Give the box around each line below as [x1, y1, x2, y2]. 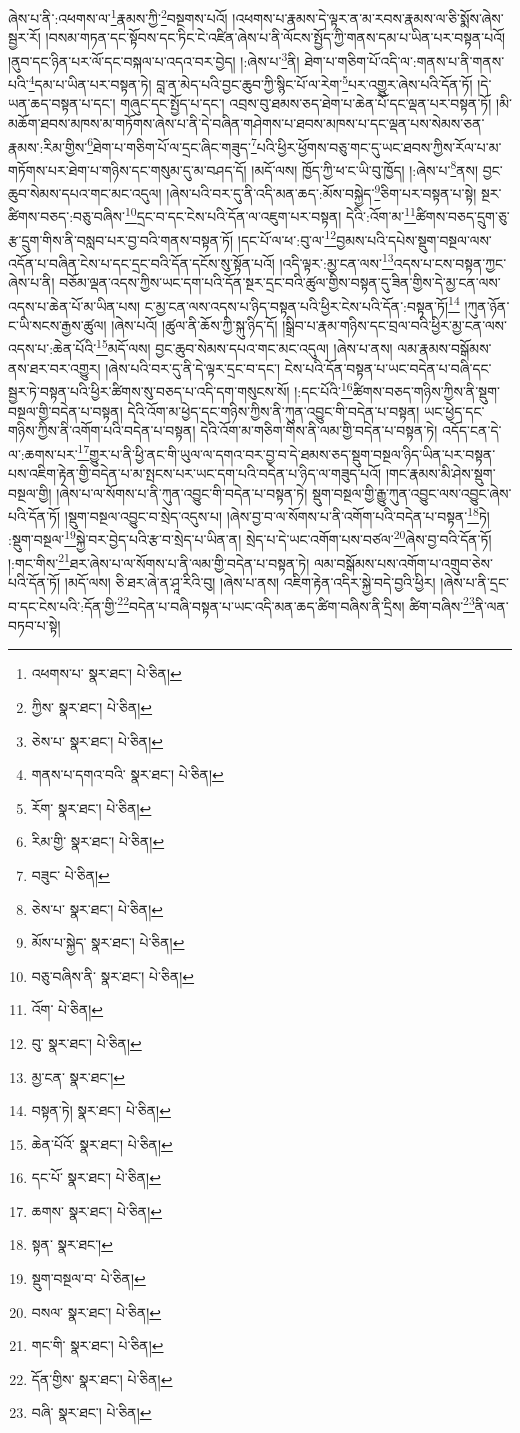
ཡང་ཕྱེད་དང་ [424, 400, 485, 421]
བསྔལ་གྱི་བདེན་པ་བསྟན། [8, 400, 123, 421]
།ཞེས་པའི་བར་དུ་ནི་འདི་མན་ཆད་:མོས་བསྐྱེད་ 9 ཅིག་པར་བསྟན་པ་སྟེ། [166, 180, 477, 203]
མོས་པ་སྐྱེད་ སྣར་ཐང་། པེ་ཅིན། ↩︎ [31, 932, 185, 953]
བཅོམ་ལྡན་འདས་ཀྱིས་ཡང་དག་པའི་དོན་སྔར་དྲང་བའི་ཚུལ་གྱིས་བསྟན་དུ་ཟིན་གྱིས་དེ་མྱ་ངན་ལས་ [59, 272, 501, 293]
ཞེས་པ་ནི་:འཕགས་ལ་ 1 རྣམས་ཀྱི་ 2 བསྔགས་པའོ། [8, 5, 228, 28]
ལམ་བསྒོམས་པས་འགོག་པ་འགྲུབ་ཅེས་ [313, 552, 494, 573]
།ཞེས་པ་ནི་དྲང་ [440, 571, 509, 592]
